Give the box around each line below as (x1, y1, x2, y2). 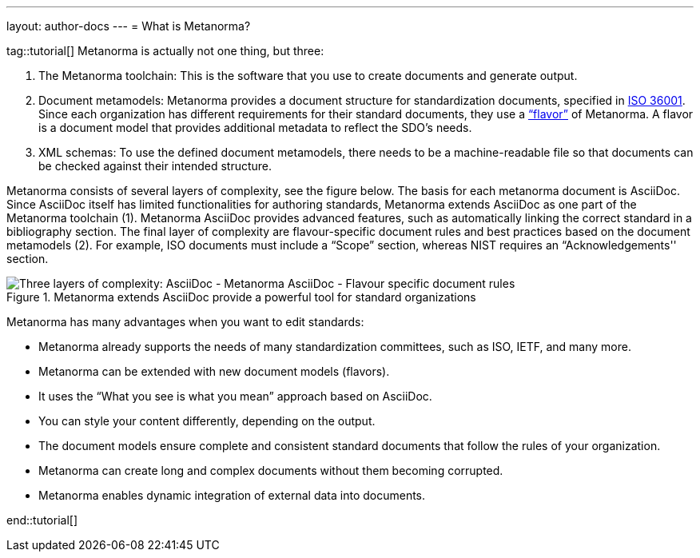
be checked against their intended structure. (38, 159, 272, 173)
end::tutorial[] (6, 513, 78, 527)
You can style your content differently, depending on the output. (38, 414, 376, 428)
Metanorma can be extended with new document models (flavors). (38, 365, 390, 378)
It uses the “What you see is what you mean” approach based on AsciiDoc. (38, 389, 432, 403)
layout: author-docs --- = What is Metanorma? (6, 19, 251, 33)
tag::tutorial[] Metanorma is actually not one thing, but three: (6, 44, 324, 58)
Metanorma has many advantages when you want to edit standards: (6, 315, 364, 329)
